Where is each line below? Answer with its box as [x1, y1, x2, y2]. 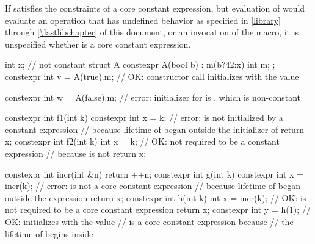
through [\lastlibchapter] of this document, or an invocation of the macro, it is [5, 26, 299, 38]
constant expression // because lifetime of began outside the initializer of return [5, 123, 305, 135]
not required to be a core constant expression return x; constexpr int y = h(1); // [5, 203, 311, 216]
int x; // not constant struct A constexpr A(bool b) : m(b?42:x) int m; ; [5, 58, 275, 71]
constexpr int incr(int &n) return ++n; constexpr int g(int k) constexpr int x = [5, 167, 303, 180]
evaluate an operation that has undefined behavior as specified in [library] [5, 13, 281, 26]
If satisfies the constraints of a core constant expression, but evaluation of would [5, 2, 305, 14]
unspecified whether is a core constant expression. [5, 37, 191, 50]
